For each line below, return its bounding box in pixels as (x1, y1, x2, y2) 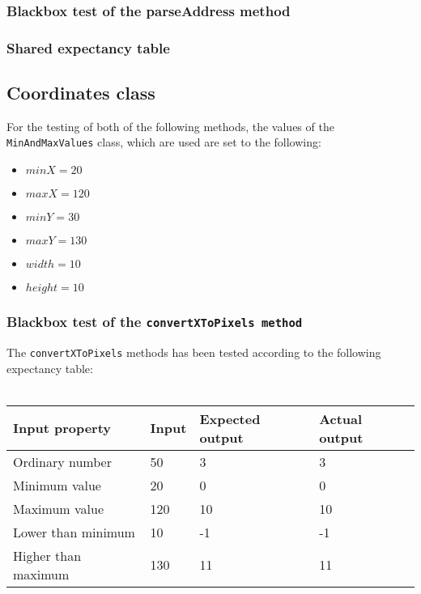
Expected (199, 409, 261, 428)
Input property (13, 418, 112, 438)
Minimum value (13, 475, 101, 494)
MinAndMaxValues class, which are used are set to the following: (6, 134, 321, 151)
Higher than (13, 545, 82, 565)
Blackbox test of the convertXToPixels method (6, 312, 303, 332)
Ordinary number (13, 452, 112, 471)
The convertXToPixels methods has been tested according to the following (6, 343, 381, 360)
